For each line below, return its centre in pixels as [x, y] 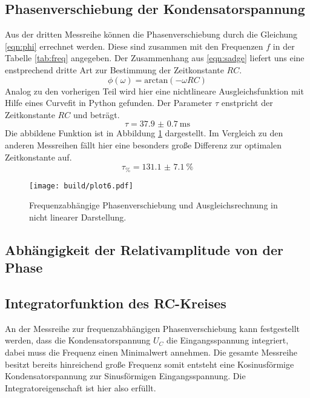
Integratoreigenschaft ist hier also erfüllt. [81, 387]
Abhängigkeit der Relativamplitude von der [144, 249]
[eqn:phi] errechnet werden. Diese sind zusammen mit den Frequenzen [134, 46]
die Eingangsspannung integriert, [228, 340]
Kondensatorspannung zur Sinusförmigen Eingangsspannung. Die [125, 376]
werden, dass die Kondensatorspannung [78, 340]
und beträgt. [96, 114]
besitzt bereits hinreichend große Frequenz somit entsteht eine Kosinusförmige [150, 364]
